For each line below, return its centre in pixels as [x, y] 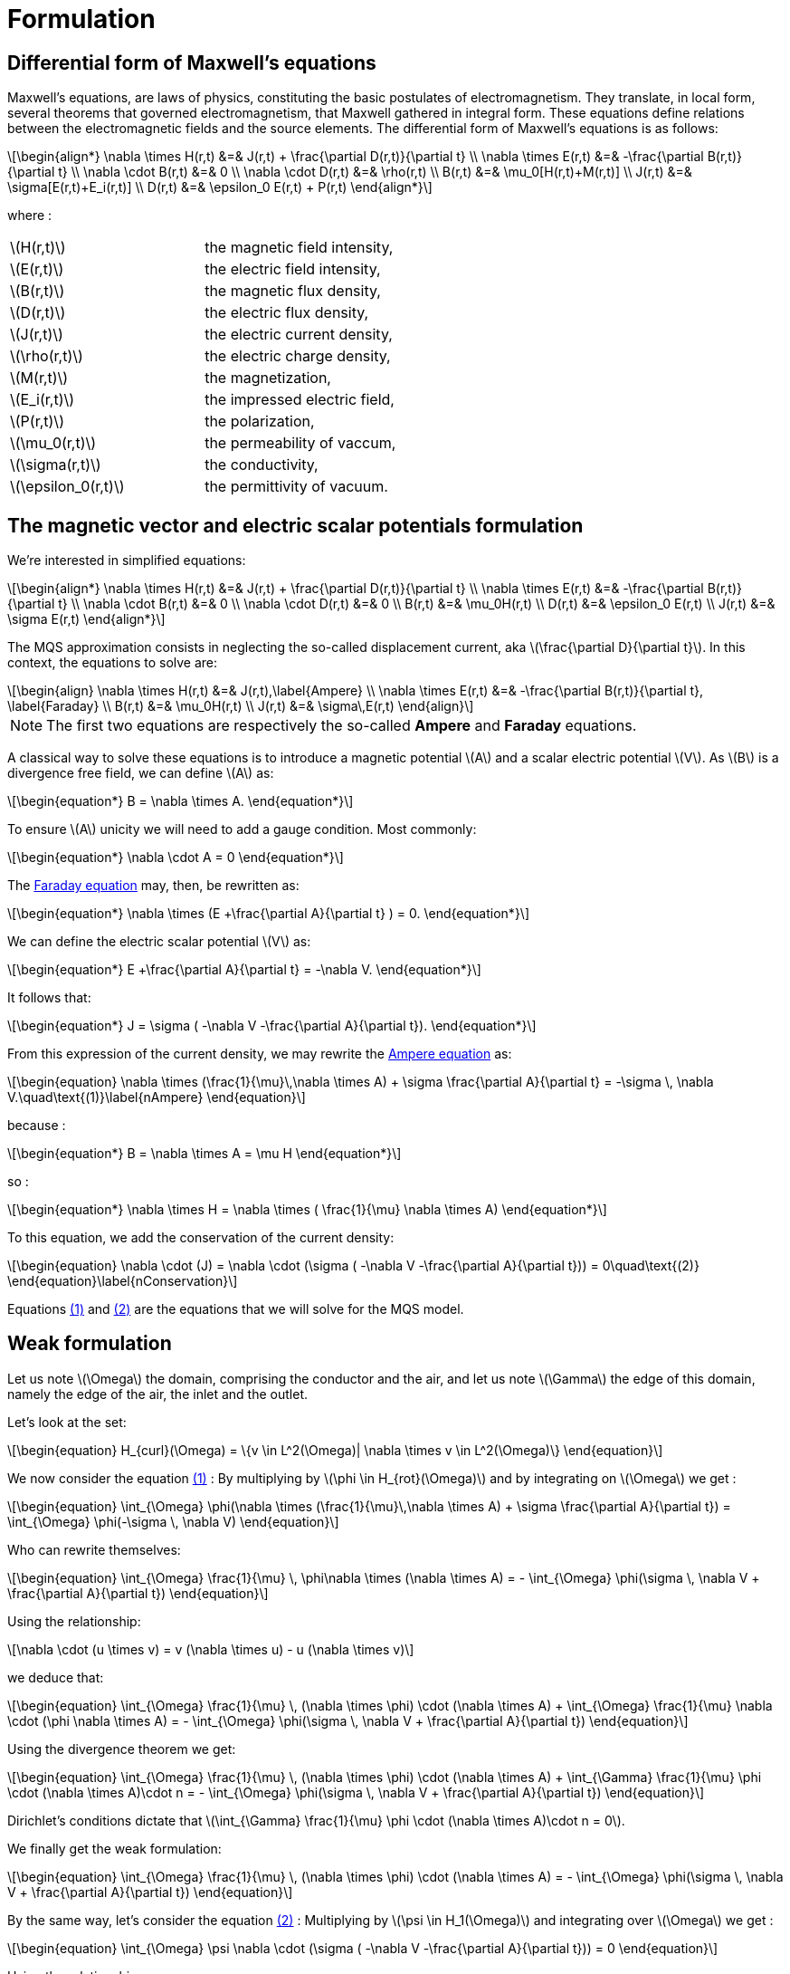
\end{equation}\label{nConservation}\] [123, 1281]
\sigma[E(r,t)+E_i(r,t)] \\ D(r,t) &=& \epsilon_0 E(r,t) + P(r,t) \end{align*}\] [220, 187]
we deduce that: [56, 1677]
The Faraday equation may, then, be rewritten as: [153, 886]
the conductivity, [262, 465]
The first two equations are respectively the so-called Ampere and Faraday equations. [342, 726]
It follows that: [49, 998]
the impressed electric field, [300, 400]
